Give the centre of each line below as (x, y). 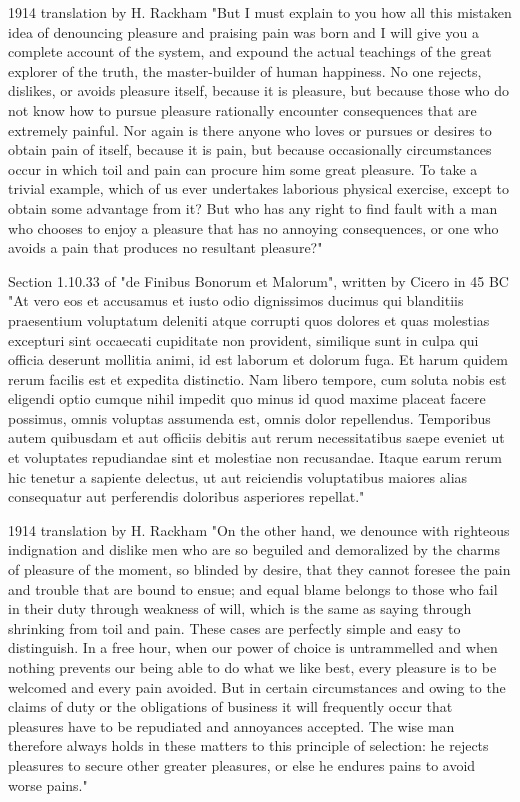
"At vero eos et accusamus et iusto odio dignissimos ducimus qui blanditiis (236, 300)
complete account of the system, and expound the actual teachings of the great (250, 51)
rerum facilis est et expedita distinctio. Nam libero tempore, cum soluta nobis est (257, 378)
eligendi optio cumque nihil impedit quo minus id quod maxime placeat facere (247, 398)
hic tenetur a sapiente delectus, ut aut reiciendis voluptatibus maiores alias (238, 476)
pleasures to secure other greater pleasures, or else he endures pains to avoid (242, 764)
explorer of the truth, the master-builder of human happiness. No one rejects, (245, 70)
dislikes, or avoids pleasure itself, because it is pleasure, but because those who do (258, 90)
